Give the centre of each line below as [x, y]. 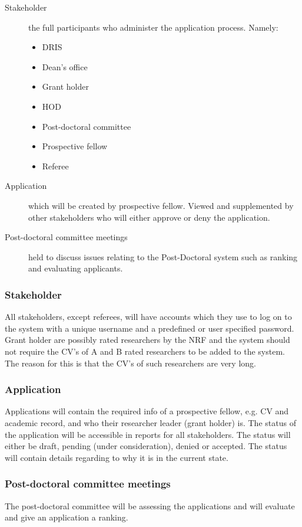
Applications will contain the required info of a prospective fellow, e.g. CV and [147, 411]
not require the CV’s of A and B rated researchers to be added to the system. [145, 351]
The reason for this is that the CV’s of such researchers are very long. [130, 363]
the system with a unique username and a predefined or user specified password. [150, 328]
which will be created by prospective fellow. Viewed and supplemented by [161, 205]
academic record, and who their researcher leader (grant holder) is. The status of [150, 422]
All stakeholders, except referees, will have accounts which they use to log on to [148, 317]
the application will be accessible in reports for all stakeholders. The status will [148, 434]
